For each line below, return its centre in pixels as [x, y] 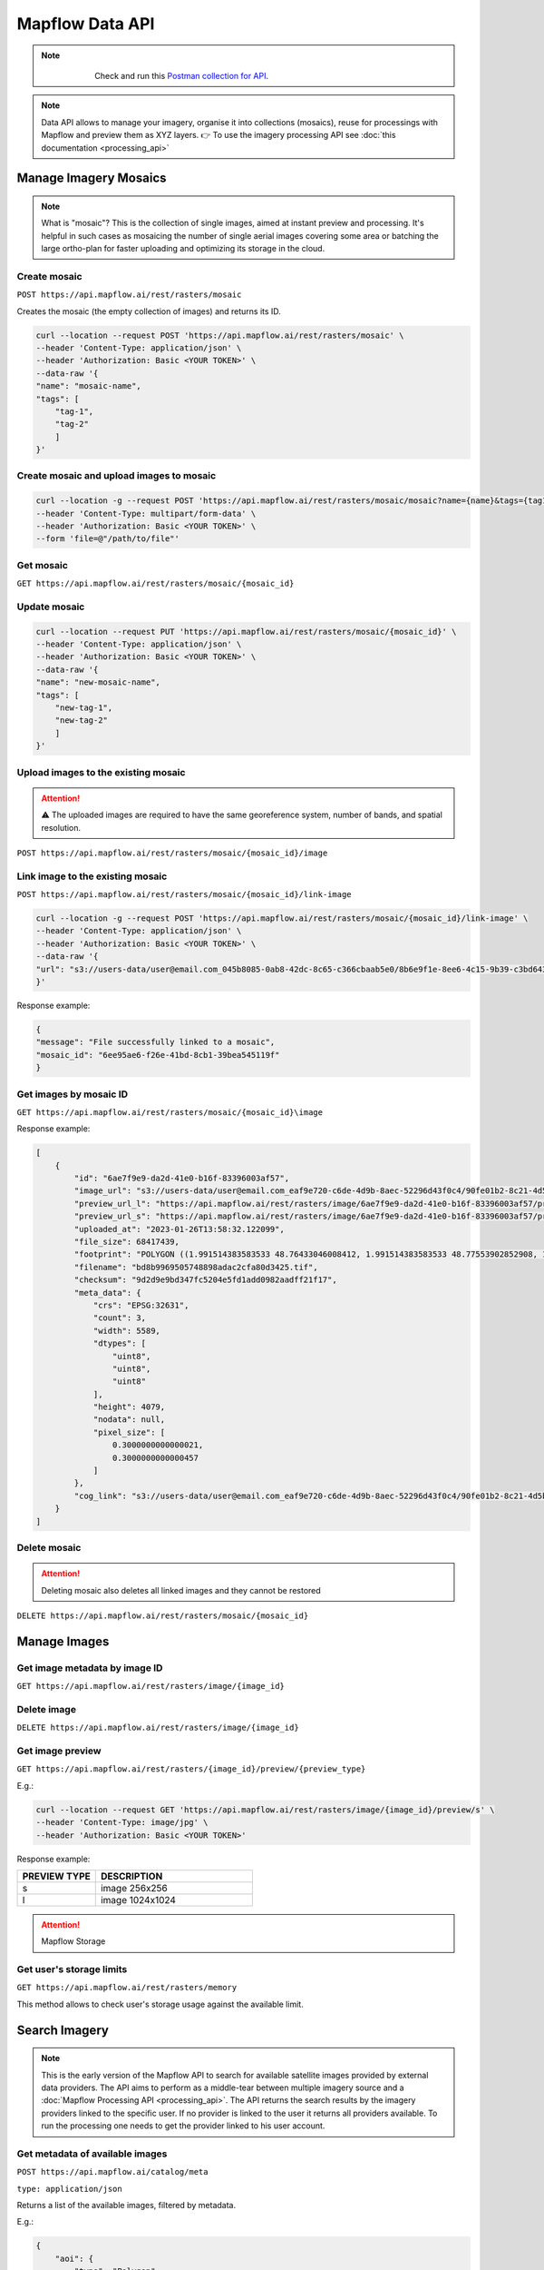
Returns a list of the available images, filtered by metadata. [126, 2206]
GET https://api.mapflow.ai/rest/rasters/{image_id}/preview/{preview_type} [191, 1769]
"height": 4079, [129, 1407]
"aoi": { [74, 2258]
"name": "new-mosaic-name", [98, 682]
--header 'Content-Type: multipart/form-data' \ [146, 513]
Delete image [47, 1709]
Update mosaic [51, 607]
